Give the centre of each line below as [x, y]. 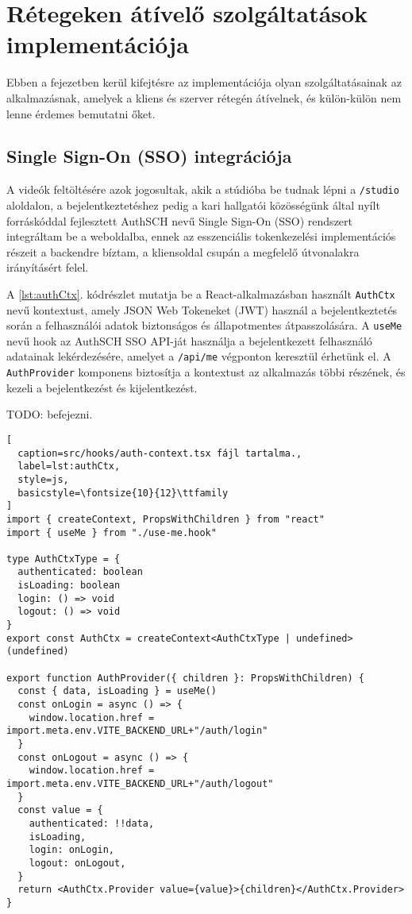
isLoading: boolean [69, 586]
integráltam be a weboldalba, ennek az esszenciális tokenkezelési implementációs [201, 236]
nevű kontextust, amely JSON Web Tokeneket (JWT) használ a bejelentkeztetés [202, 309]
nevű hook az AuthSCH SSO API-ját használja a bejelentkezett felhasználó [189, 340]
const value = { [60, 810]
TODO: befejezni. [50, 414]
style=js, [43, 479]
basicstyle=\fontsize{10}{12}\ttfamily [123, 493]
